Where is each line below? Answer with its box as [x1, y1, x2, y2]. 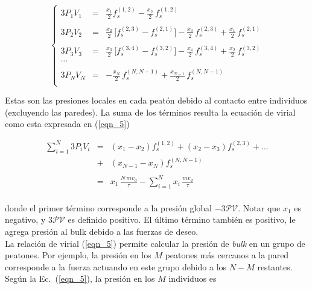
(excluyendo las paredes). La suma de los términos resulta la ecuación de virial [5, 105, 296, 118]
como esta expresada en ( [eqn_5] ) [5, 117, 130, 130]
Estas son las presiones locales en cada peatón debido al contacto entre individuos [5, 94, 308, 107]
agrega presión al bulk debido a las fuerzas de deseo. [5, 225, 199, 237]
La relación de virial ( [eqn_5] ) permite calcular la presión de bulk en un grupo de [5, 237, 305, 249]
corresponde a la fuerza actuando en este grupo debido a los [5, 260, 227, 273]
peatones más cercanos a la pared [165, 249, 289, 261]
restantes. [257, 260, 293, 273]
